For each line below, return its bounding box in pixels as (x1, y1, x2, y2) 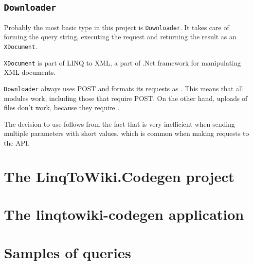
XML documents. (4, 67, 56, 77)
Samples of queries (4, 242, 131, 262)
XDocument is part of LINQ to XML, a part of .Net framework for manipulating (4, 57, 241, 67)
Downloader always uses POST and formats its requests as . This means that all (4, 83, 243, 93)
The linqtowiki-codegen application (4, 204, 244, 224)
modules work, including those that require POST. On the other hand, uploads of (4, 93, 248, 103)
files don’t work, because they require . (4, 102, 120, 113)
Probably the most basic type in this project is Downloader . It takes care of (4, 22, 229, 32)
